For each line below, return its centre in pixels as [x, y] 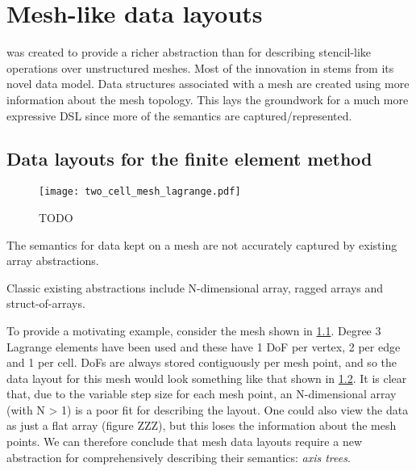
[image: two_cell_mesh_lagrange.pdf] [140, 192]
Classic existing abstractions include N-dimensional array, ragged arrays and [195, 287]
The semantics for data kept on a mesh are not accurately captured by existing [202, 244]
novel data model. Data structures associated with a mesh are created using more [208, 84]
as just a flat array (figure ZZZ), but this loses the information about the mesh [202, 425]
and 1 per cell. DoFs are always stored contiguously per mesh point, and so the [202, 362]
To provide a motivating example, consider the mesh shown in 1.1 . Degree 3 [194, 330]
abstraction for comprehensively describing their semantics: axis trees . [179, 457]
